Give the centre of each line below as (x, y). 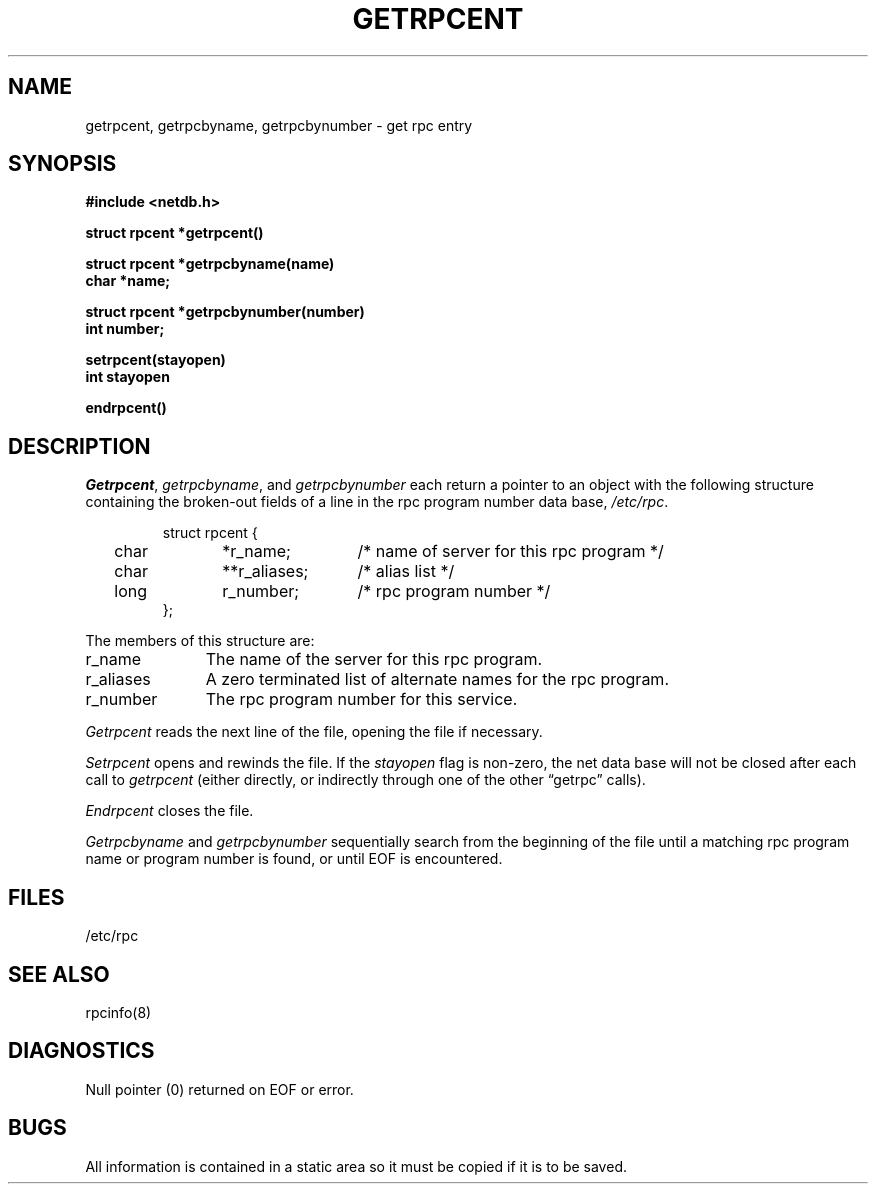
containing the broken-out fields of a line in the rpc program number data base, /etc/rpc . (377, 502)
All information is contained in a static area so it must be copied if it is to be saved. (356, 1166)
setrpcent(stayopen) (155, 360)
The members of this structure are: (200, 641)
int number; (125, 329)
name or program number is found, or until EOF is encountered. (294, 859)
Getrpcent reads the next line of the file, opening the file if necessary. (314, 732)
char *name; (128, 281)
